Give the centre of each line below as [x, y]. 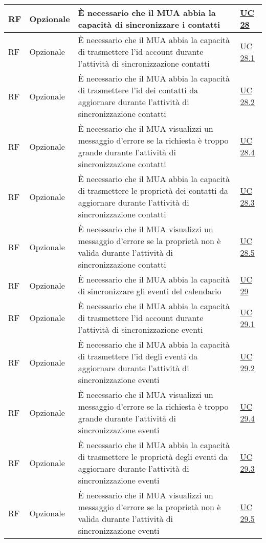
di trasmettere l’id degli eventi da [138, 356]
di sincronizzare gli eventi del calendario [150, 291]
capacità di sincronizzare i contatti [149, 24]
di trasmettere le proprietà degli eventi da [153, 457]
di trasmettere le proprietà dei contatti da [153, 190]
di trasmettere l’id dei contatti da [138, 90]
